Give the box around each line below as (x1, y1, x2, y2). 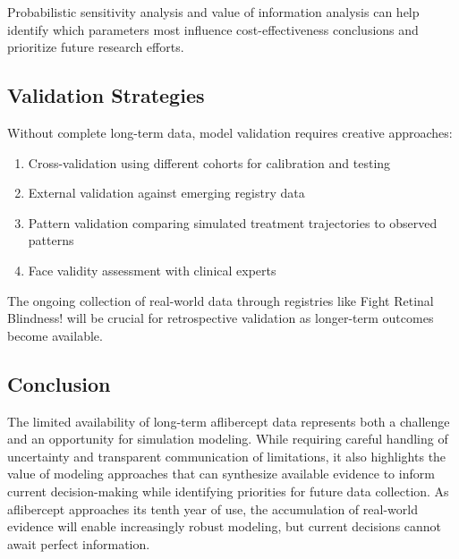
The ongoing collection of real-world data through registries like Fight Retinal (7, 291, 434, 309)
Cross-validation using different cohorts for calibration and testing (28, 153, 391, 172)
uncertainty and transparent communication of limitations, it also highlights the (7, 446, 446, 465)
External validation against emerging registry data (28, 183, 305, 202)
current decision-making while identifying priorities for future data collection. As (7, 481, 449, 500)
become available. (7, 326, 103, 344)
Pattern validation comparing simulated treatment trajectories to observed (28, 213, 438, 232)
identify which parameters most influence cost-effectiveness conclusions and (7, 20, 419, 38)
